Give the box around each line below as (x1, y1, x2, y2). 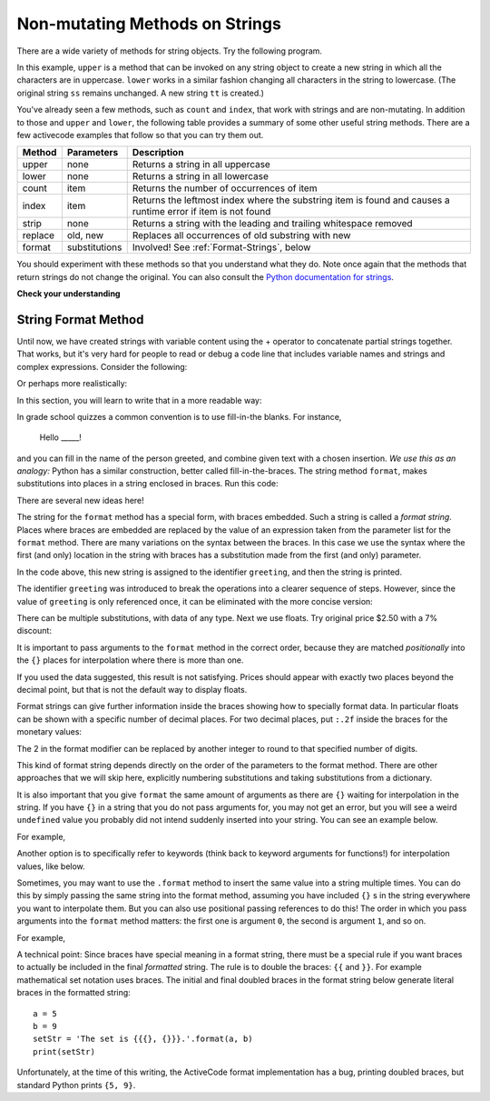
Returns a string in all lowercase (132, 170, 269, 183)
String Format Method (16, 312, 144, 327)
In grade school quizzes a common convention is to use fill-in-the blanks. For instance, (16, 411, 342, 422)
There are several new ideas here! (16, 495, 144, 505)
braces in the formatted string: (16, 987, 131, 998)
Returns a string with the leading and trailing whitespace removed (132, 217, 413, 230)
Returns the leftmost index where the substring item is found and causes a (132, 194, 450, 206)
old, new (66, 229, 104, 242)
